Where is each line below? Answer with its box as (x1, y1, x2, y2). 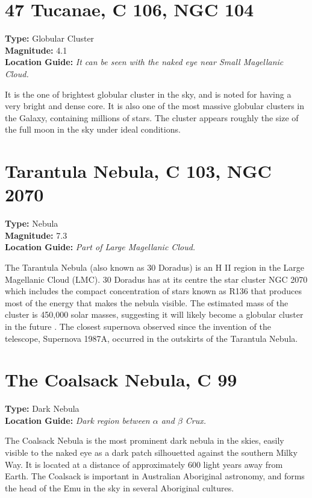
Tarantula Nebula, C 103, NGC (5, 159, 272, 183)
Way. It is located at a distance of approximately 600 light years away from (5, 458, 283, 470)
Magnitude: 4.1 (5, 43, 67, 56)
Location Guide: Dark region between (5, 414, 150, 426)
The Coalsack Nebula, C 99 (5, 367, 237, 392)
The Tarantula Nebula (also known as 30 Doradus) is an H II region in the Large (5, 260, 305, 273)
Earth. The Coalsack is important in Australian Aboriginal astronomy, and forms (5, 470, 305, 482)
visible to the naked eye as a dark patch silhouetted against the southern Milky (5, 446, 298, 459)
